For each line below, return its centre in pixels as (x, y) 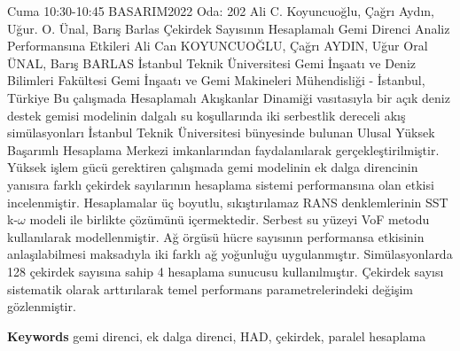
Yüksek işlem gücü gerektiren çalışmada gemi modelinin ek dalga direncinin (213, 167)
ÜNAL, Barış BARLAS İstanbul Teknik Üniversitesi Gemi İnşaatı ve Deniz (211, 62)
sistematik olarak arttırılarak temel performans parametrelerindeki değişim (211, 289)
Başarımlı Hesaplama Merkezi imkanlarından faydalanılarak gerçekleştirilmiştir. (223, 149)
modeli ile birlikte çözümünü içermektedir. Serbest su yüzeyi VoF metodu (230, 219)
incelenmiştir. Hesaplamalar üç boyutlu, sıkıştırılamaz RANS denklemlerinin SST (228, 202)
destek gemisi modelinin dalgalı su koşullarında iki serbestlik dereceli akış (207, 115)
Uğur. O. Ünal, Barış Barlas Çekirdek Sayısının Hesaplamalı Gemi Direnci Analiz (229, 28)
